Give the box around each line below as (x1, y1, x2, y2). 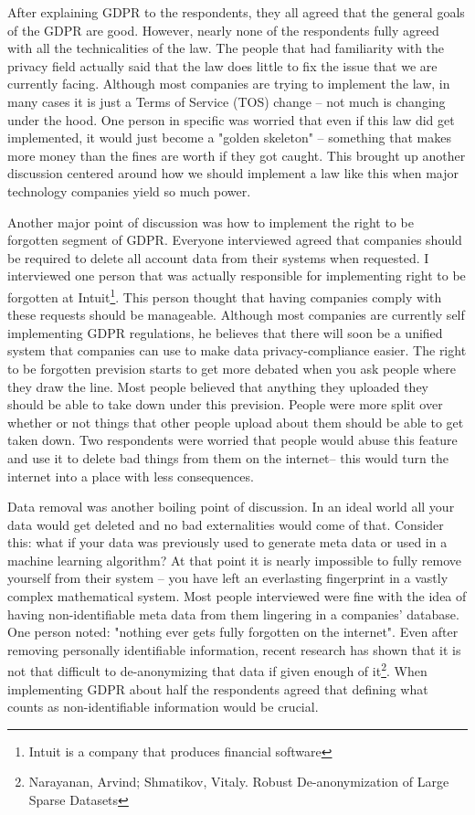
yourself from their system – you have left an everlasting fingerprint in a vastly (7, 568, 449, 587)
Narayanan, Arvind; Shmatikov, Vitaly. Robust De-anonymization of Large (28, 772, 449, 791)
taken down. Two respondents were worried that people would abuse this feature (7, 430, 458, 450)
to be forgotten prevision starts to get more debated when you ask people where (7, 358, 456, 377)
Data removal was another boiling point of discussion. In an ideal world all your (7, 497, 455, 516)
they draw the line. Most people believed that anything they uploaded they (7, 376, 428, 396)
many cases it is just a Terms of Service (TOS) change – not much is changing (7, 91, 446, 111)
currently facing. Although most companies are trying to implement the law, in (7, 74, 450, 93)
